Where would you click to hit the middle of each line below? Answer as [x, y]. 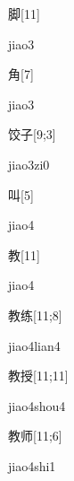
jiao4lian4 [34, 345]
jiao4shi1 [32, 465]
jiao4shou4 [37, 405]
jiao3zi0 [29, 164]
